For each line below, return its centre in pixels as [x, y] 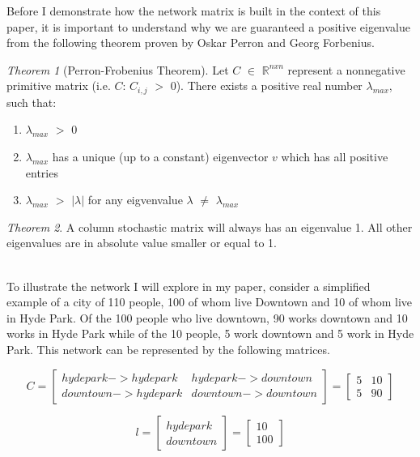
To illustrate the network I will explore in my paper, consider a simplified [189, 286]
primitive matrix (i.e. [59, 85]
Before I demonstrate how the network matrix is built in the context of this [194, 11]
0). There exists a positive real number [266, 85]
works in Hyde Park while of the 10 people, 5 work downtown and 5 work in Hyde [210, 333]
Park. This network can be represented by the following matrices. [168, 349]
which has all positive [335, 157]
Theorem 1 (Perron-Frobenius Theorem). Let [118, 69]
